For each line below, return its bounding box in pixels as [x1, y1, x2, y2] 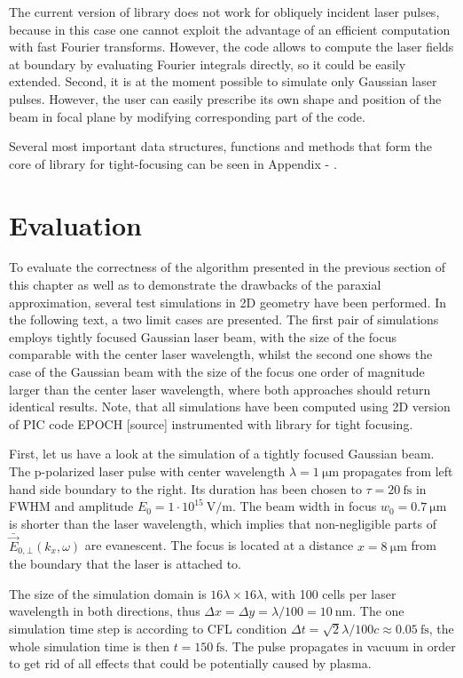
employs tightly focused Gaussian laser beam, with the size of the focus [9, 327, 396, 346]
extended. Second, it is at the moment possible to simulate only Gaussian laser [9, 72, 437, 91]
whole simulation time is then [9, 636, 169, 655]
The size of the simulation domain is [9, 584, 207, 602]
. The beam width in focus [231, 497, 377, 515]
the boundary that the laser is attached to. [9, 554, 241, 573]
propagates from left [342, 462, 453, 480]
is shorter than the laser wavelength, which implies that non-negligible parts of [9, 514, 436, 532]
